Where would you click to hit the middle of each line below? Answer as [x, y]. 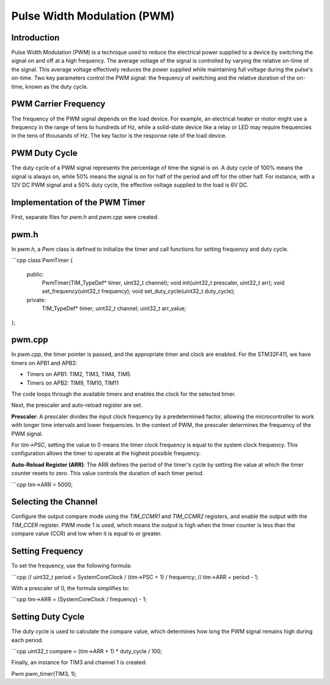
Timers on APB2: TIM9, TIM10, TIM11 [73, 383]
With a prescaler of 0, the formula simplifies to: [70, 588]
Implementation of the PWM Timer [78, 202]
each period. [27, 640]
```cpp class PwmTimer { [42, 261]
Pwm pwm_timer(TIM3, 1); [44, 673]
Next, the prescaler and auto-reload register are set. [77, 405]
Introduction [35, 38]
